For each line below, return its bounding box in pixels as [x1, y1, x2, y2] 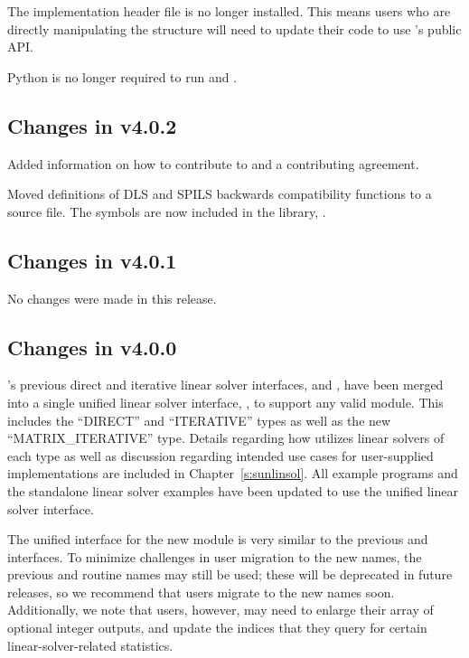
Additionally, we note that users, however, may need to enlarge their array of [7, 600, 434, 619]
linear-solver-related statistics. [7, 635, 174, 654]
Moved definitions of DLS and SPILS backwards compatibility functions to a [7, 184, 432, 203]
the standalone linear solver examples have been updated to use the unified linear [7, 481, 458, 500]
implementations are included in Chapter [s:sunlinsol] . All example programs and [7, 464, 458, 483]
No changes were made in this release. [7, 288, 217, 307]
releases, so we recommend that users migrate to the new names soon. [7, 582, 395, 601]
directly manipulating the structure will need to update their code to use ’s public [7, 19, 462, 38]
